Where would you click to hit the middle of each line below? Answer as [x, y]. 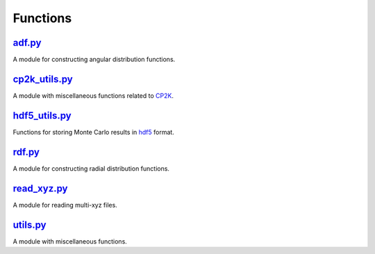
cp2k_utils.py [43, 79]
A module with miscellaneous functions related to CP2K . [93, 95]
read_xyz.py [40, 188]
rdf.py [26, 152]
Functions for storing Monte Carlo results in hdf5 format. [94, 132]
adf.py [27, 43]
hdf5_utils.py [42, 116]
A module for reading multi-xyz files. [65, 205]
